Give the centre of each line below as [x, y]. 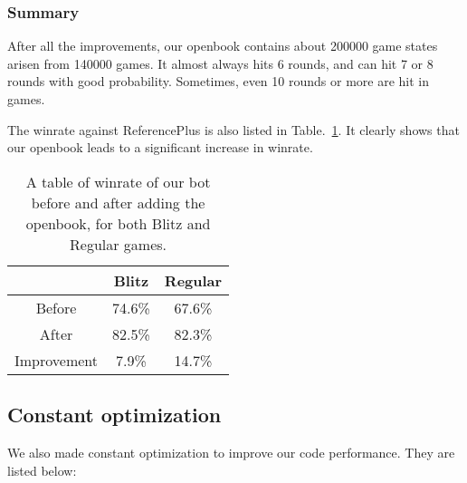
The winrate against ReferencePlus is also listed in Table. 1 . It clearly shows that [233, 129]
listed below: [42, 470]
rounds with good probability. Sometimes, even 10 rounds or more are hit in [219, 81]
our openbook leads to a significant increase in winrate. [160, 147]
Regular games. [119, 244]
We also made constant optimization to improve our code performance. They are [231, 452]
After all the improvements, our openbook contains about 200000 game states [223, 46]
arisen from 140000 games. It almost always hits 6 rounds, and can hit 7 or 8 [220, 63]
